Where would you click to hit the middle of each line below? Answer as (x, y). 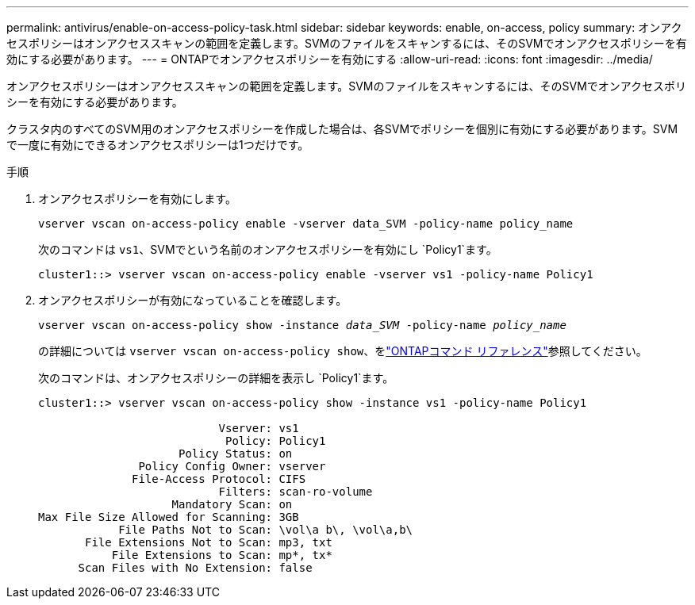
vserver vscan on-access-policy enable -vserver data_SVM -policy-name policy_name (306, 224)
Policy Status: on (236, 454)
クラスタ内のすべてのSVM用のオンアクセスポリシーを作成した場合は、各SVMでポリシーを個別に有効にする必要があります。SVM (342, 129)
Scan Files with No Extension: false (195, 568)
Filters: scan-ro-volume (296, 492)
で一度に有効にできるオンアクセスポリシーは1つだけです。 (158, 145)
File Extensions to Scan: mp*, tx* (222, 555)
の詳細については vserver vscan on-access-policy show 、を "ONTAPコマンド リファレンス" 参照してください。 (343, 351)
